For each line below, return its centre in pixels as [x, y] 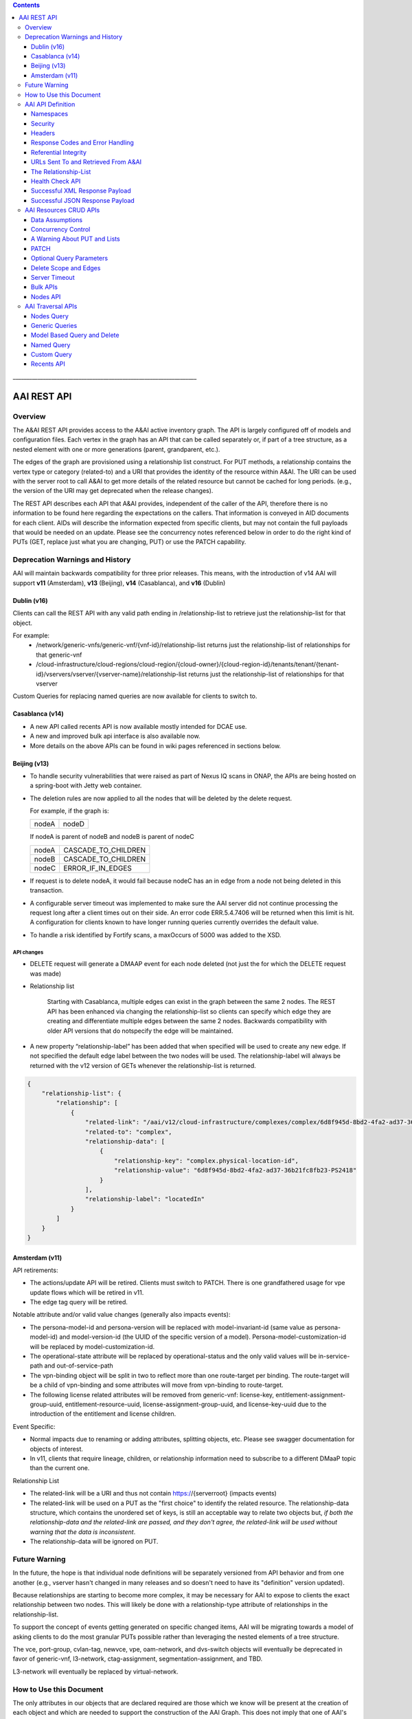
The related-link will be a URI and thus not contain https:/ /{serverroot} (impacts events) [153, 1493]
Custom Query [51, 355]
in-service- [334, 1356]
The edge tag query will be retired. [79, 1302]
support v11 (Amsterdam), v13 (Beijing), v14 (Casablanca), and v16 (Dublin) [119, 583]
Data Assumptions [57, 219]
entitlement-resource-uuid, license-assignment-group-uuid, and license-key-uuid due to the [196, 1404]
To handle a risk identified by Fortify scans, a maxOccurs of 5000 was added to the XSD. [156, 934]
